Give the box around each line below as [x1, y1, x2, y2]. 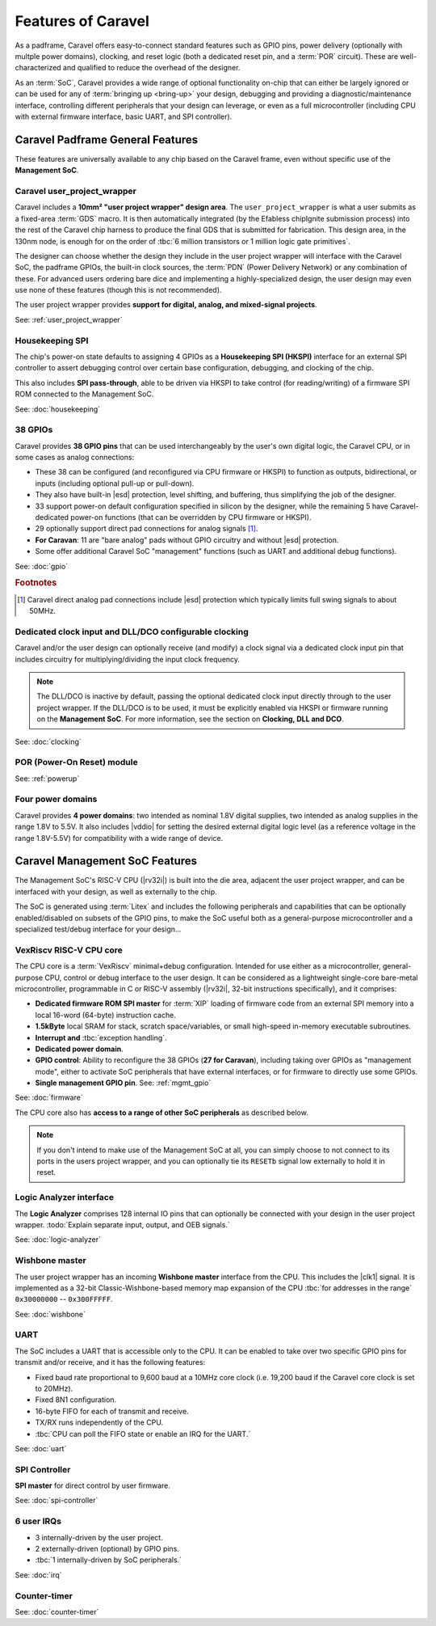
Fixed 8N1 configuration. [35, 1395, 117, 1404]
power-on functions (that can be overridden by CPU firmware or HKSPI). [69, 513, 312, 522]
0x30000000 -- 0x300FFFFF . [15, 1294, 113, 1304]
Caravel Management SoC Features [15, 854, 198, 868]
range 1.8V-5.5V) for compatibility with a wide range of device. [15, 833, 224, 843]
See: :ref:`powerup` [15, 773, 80, 783]
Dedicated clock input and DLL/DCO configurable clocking [15, 626, 249, 637]
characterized [15, 63, 61, 73]
